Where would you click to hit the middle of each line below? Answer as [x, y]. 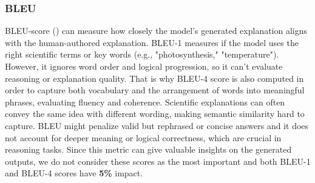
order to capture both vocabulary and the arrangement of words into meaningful [155, 90]
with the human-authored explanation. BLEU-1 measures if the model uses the [152, 42]
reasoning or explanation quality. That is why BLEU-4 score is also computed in [154, 78]
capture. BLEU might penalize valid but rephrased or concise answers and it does [157, 125]
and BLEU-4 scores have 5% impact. [74, 173]
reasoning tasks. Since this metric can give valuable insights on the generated [148, 149]
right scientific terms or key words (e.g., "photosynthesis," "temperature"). [142, 54]
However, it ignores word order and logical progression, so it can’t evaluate [144, 66]
